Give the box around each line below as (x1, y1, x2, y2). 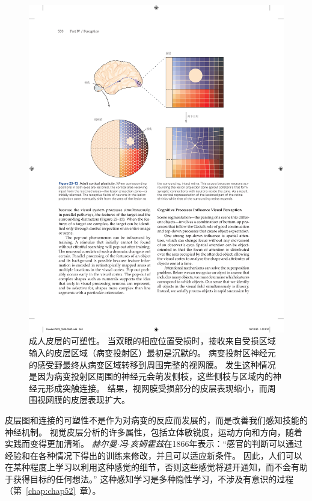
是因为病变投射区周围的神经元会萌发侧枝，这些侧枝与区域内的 (29, 370, 273, 383)
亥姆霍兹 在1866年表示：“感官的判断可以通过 (130, 437, 303, 450)
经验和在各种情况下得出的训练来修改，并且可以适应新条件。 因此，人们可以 (5, 449, 302, 461)
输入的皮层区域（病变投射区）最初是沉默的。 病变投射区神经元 (29, 346, 276, 358)
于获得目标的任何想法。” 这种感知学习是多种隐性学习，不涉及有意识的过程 (5, 472, 294, 485)
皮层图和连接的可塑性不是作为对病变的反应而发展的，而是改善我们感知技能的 (5, 413, 308, 426)
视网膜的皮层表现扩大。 (37, 393, 130, 406)
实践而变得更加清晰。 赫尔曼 (5, 437, 117, 450)
